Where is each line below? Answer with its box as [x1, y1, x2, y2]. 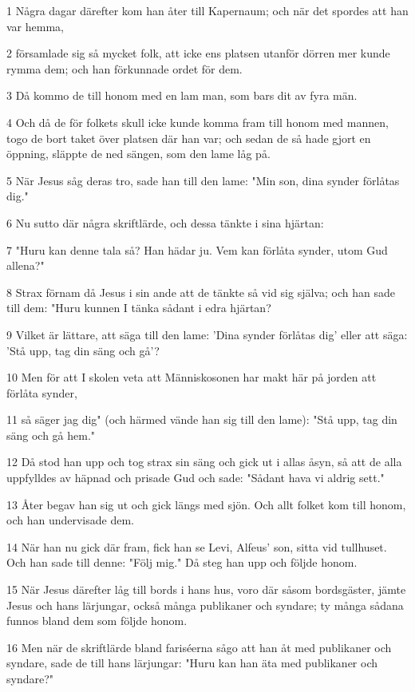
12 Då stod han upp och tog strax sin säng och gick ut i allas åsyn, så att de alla [6, 453, 402, 470]
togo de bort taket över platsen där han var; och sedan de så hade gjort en [6, 129, 371, 146]
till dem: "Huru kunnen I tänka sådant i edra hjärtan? [6, 299, 271, 316]
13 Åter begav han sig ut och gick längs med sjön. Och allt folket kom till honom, [6, 496, 406, 512]
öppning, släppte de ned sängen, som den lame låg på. [6, 145, 271, 162]
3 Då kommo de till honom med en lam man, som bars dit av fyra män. [6, 87, 358, 104]
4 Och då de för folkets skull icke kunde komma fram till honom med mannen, [6, 113, 389, 130]
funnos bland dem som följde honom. [6, 612, 188, 629]
